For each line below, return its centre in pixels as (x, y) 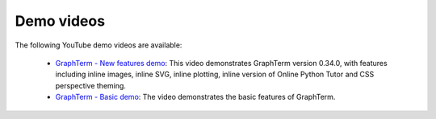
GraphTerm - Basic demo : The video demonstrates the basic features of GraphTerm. (195, 97)
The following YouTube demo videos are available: (99, 45)
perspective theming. (91, 85)
